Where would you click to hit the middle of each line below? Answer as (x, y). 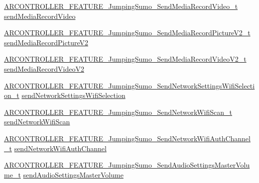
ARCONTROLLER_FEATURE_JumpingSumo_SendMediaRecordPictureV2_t (127, 33)
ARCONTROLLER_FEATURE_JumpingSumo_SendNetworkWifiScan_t (118, 112)
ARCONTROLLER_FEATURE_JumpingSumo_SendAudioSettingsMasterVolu (127, 165)
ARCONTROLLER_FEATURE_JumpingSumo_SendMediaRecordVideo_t (121, 6)
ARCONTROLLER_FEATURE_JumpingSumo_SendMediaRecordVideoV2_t (125, 59)
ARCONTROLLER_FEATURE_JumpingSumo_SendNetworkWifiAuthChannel (127, 138)
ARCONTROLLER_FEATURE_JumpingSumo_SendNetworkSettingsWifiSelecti (129, 85)
